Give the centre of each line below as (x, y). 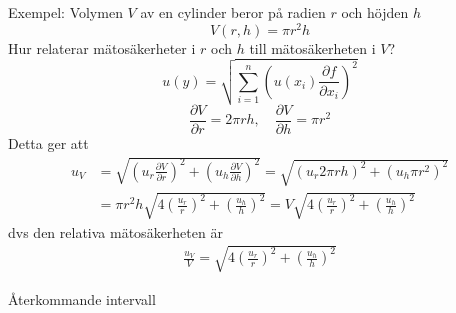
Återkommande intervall (82, 298)
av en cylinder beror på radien (233, 12)
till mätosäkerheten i (312, 47)
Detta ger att (48, 142)
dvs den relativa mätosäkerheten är (115, 231)
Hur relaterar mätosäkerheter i (102, 47)
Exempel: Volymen (65, 12)
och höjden (375, 12)
